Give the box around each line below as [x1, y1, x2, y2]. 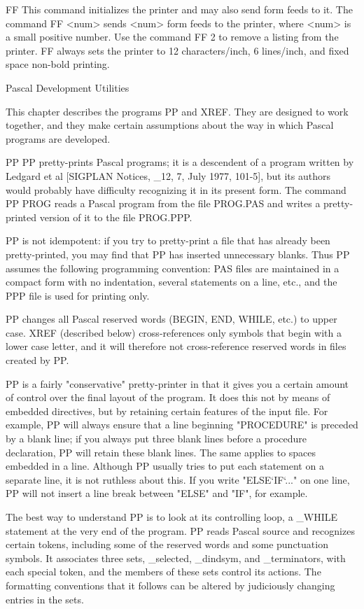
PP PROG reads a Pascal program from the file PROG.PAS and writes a [6, 196, 321, 211]
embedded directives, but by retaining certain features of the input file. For [6, 403, 328, 418]
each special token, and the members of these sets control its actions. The [6, 564, 321, 579]
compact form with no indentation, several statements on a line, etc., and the [6, 274, 337, 289]
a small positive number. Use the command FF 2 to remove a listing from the [6, 29, 339, 44]
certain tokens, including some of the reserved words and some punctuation [6, 537, 328, 552]
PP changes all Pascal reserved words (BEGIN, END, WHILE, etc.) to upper [6, 311, 337, 326]
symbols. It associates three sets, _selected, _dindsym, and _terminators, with [6, 550, 346, 565]
